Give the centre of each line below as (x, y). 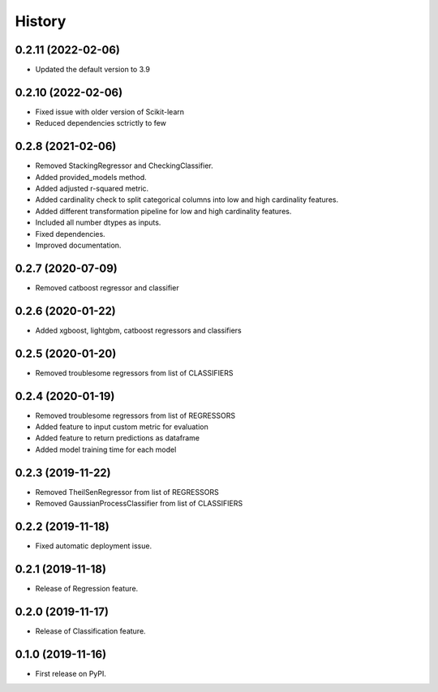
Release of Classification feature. (90, 631)
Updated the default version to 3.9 (92, 70)
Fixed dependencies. (70, 234)
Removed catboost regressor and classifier (107, 287)
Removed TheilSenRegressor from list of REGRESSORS (127, 492)
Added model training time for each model (106, 449)
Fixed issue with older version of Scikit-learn (110, 112)
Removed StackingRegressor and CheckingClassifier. (125, 165)
